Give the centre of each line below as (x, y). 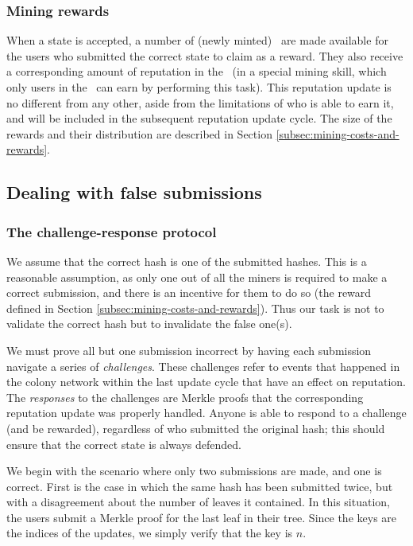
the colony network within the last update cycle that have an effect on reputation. (206, 382)
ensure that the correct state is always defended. (124, 444)
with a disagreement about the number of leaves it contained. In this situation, (198, 502)
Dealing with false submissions (134, 192)
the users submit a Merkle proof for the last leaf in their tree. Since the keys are (202, 517)
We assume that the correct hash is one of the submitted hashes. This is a (187, 261)
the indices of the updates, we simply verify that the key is (150, 533)
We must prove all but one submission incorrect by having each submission (189, 350)
